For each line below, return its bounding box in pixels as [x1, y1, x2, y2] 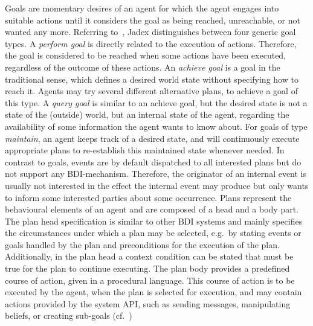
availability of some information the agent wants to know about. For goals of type [5, 120, 308, 132]
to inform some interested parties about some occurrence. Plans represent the [5, 191, 292, 203]
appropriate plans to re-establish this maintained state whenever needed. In [5, 144, 285, 156]
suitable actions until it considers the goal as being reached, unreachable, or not [5, 13, 300, 26]
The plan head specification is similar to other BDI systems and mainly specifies [5, 214, 303, 227]
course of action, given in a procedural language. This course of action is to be [5, 273, 295, 286]
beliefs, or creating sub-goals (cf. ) [5, 309, 132, 322]
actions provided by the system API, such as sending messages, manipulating [5, 297, 291, 310]
